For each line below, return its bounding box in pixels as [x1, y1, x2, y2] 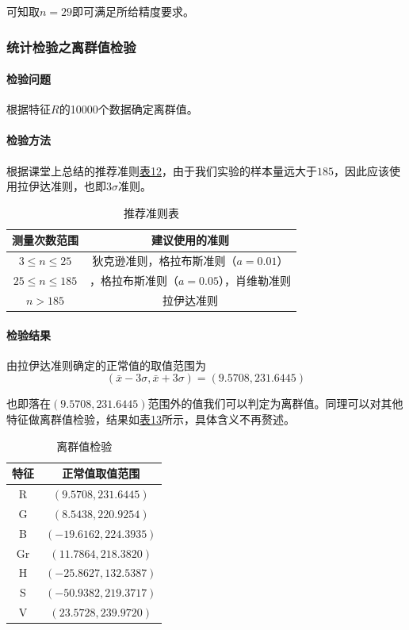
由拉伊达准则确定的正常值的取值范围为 [6, 356, 206, 373]
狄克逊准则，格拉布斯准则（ [92, 252, 237, 269]
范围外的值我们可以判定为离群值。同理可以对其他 [147, 395, 403, 412]
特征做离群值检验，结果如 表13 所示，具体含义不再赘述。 [6, 411, 295, 428]
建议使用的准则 [151, 232, 229, 248]
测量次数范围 [12, 232, 78, 248]
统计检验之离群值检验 [6, 36, 136, 56]
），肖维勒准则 [218, 272, 291, 289]
